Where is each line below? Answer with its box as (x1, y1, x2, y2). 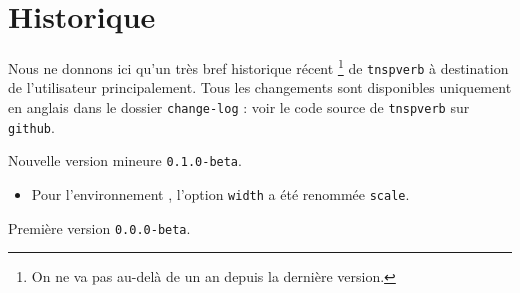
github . (8, 116, 55, 137)
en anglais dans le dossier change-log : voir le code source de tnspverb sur (8, 97, 470, 118)
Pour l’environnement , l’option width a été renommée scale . (31, 184, 410, 204)
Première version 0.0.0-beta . (8, 217, 191, 238)
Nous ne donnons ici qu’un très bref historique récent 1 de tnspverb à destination (8, 55, 509, 78)
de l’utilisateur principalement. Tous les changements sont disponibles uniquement (8, 77, 512, 98)
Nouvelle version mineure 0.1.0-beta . (8, 150, 242, 171)
